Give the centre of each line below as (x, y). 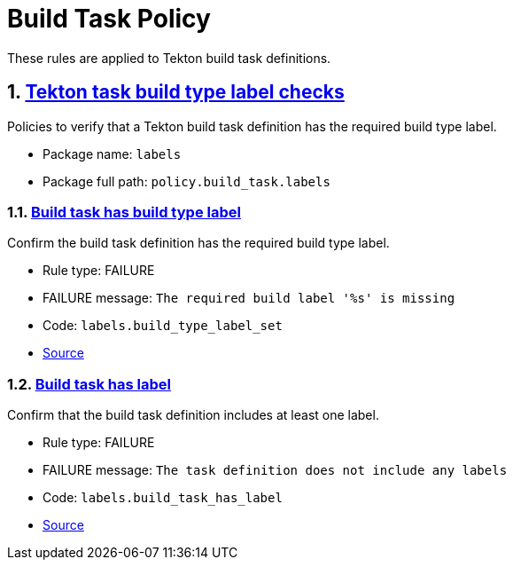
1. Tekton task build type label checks (176, 92)
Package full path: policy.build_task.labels (187, 181)
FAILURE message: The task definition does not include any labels (275, 470)
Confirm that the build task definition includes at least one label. (193, 415)
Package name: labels (112, 154)
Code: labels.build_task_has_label (163, 498)
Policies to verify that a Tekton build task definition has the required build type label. (252, 126)
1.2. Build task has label (89, 384)
